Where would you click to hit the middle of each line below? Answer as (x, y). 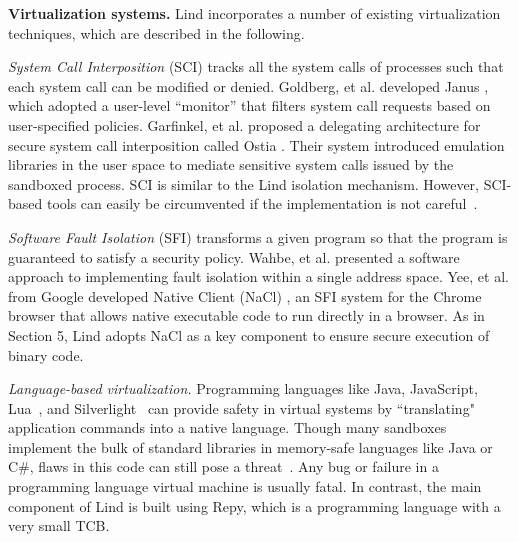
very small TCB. (59, 525)
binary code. (46, 354)
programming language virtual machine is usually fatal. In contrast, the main (245, 486)
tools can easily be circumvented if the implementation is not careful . (262, 203)
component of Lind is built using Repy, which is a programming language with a (254, 505)
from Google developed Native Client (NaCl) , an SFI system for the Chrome (245, 295)
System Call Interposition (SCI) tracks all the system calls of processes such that (256, 66)
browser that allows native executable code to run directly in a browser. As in (246, 315)
